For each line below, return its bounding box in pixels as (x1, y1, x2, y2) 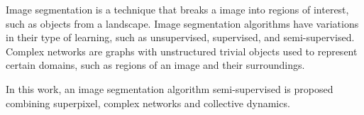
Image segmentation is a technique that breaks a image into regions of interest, (6, 2, 349, 16)
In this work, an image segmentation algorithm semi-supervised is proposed (6, 81, 333, 96)
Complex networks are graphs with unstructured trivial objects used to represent (6, 43, 358, 58)
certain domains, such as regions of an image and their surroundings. (6, 57, 305, 72)
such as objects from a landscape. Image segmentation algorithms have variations (6, 16, 359, 31)
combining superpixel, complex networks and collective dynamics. (6, 95, 290, 110)
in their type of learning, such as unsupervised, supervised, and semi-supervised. (6, 30, 355, 45)
